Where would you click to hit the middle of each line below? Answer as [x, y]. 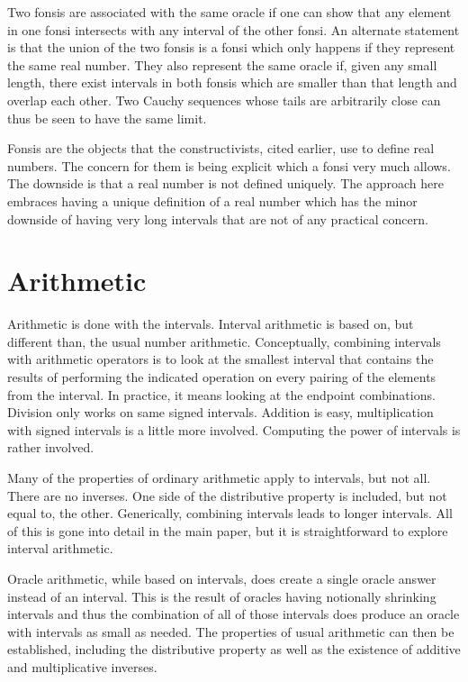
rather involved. [51, 447]
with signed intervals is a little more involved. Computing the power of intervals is [234, 429]
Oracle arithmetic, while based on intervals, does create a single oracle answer [222, 578]
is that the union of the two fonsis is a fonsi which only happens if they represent [231, 47]
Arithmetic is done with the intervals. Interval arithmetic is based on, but [211, 324]
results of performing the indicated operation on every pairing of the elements [222, 377]
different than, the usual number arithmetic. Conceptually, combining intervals [224, 341]
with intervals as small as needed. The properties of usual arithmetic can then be [231, 631]
